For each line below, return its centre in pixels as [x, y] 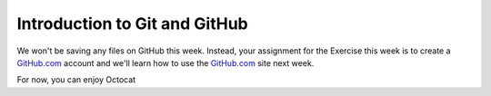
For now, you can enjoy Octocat [76, 80]
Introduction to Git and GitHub [133, 24]
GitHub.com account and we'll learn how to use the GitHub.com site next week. [165, 62]
